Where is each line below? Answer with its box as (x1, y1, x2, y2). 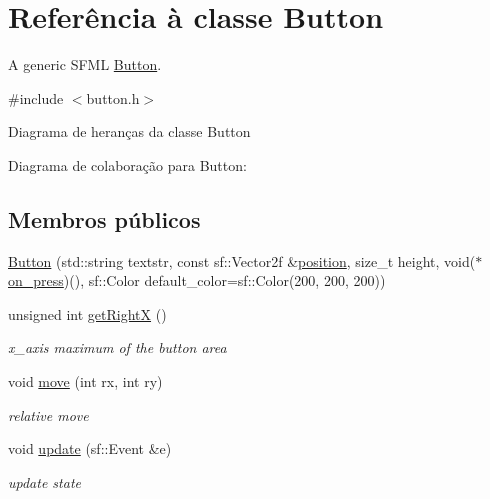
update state (8, 471, 81, 492)
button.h (86, 87, 140, 108)
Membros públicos (8, 203, 201, 234)
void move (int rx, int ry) (8, 371, 163, 392)
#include (8, 87, 64, 108)
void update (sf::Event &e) (8, 438, 172, 459)
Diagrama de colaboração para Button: (8, 154, 247, 175)
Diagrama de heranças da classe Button (8, 121, 251, 142)
